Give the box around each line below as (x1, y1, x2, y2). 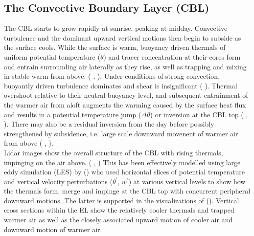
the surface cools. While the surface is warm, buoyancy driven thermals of (4, 42, 226, 52)
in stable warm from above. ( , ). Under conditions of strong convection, (4, 71, 220, 81)
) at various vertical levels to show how (128, 176, 246, 186)
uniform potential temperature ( (4, 51, 100, 62)
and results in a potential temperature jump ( (4, 109, 141, 119)
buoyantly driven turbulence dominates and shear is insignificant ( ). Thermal (4, 80, 237, 90)
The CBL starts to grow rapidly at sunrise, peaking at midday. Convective (4, 23, 228, 33)
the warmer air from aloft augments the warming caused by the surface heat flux (4, 99, 246, 109)
